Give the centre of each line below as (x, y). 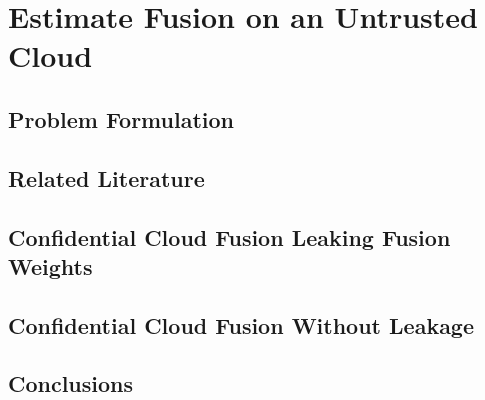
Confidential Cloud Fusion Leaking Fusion (229, 236)
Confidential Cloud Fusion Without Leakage (241, 324)
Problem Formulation (121, 118)
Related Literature (106, 177)
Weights (50, 265)
